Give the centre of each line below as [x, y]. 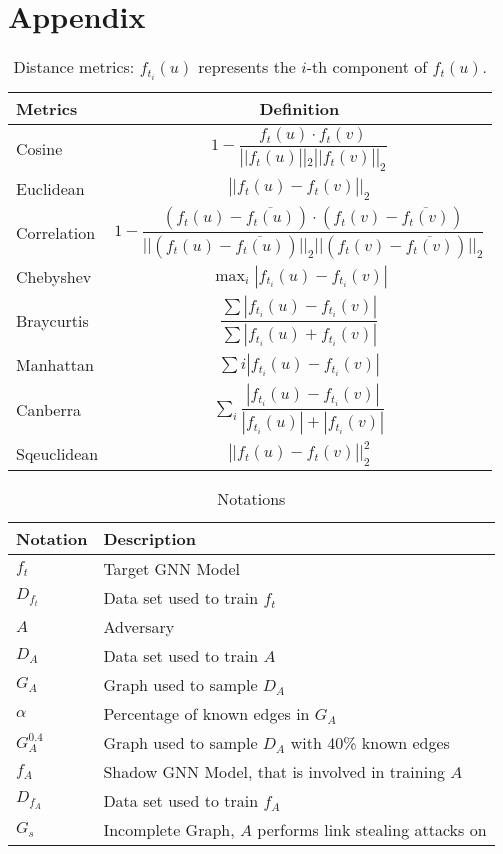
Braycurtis [52, 321]
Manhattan [55, 365]
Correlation [56, 232]
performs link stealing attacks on [372, 829]
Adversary [139, 626]
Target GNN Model [171, 568]
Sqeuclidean [57, 453]
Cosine [39, 149]
